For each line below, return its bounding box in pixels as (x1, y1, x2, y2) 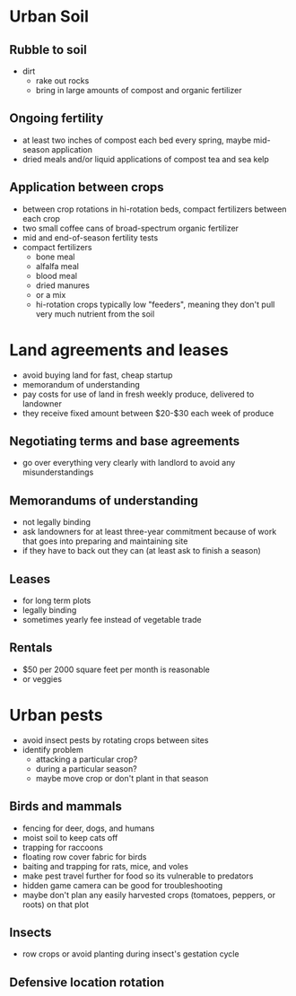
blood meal (35, 270, 78, 281)
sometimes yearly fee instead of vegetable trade (22, 615, 202, 625)
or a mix (35, 289, 66, 300)
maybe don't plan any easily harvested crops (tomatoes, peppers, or (22, 889, 276, 900)
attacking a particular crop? (35, 754, 138, 764)
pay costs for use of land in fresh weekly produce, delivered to (22, 389, 255, 399)
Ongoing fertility (9, 110, 104, 127)
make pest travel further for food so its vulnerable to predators (22, 870, 254, 881)
